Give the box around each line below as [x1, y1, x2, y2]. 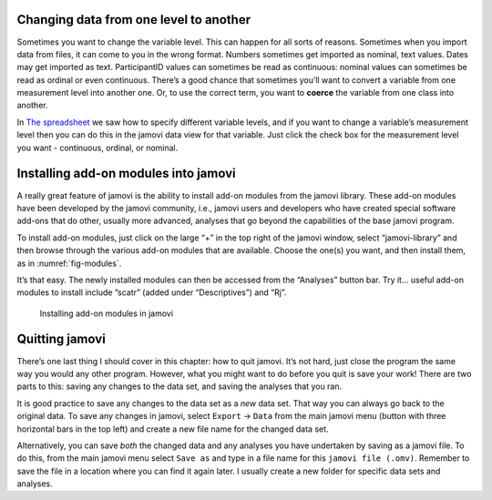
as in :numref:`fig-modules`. [16, 258, 122, 269]
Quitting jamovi [16, 332, 107, 347]
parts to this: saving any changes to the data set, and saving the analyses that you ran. [16, 381, 343, 392]
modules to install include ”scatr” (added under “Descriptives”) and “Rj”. [16, 287, 287, 298]
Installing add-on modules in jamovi [39, 308, 173, 319]
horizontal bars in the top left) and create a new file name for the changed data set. [16, 423, 329, 434]
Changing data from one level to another [16, 12, 251, 27]
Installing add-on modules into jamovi [16, 166, 236, 181]
